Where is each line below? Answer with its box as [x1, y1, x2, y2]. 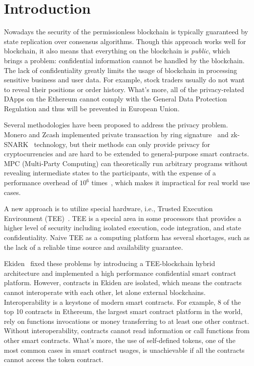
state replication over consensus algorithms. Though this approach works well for [4, 36, 246, 46]
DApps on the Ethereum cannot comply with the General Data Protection [4, 94, 227, 104]
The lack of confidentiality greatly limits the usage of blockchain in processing [4, 65, 237, 75]
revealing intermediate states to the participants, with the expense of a [4, 168, 216, 178]
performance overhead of [4, 177, 78, 188]
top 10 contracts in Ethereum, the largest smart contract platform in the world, [4, 306, 243, 317]
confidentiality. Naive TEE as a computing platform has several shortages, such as [4, 232, 250, 242]
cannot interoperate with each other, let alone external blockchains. [4, 287, 206, 297]
